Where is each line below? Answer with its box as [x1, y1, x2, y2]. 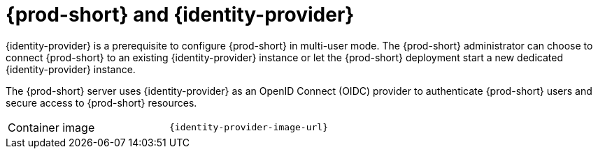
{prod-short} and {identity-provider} [6, 3, 355, 26]
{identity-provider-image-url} [169, 122, 328, 133]
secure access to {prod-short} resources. [6, 96, 197, 109]
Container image [8, 120, 95, 134]
